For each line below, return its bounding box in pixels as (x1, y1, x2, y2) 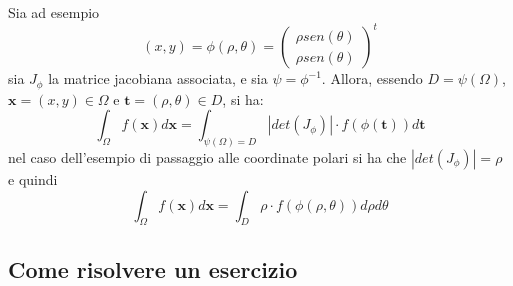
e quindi (8, 169, 58, 189)
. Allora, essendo (321, 68, 423, 89)
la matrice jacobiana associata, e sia (48, 68, 268, 89)
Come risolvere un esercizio (8, 253, 298, 284)
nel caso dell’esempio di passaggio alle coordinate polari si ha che (8, 147, 407, 167)
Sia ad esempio (8, 2, 100, 22)
